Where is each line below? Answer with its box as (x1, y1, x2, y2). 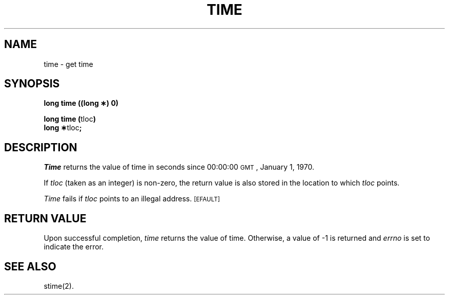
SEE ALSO (4, 260, 56, 273)
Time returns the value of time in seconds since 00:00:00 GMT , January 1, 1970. (44, 163, 314, 172)
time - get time (44, 59, 93, 68)
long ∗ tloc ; (44, 123, 82, 132)
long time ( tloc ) (44, 114, 96, 124)
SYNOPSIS (4, 77, 60, 90)
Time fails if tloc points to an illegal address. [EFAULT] (44, 194, 220, 203)
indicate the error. (44, 242, 104, 251)
